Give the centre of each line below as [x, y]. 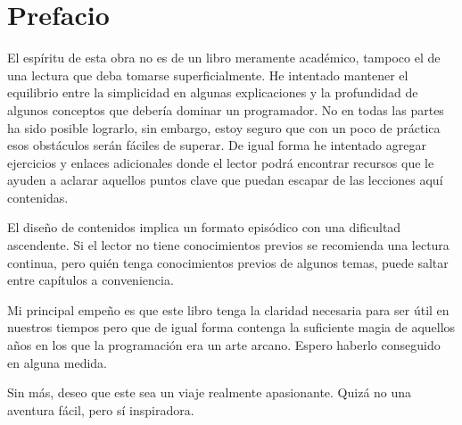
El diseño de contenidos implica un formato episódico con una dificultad [204, 227]
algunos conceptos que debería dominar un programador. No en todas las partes [226, 109]
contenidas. [38, 197]
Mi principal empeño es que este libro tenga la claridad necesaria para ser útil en [228, 309]
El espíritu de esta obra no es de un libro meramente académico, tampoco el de [224, 58]
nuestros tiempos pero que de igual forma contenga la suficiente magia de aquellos [231, 327]
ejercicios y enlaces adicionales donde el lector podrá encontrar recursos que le [221, 162]
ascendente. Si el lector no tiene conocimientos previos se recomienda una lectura [228, 245]
